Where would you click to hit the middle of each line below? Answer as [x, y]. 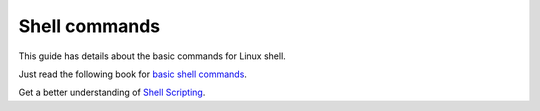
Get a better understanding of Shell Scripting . [112, 92]
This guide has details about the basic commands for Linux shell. [152, 56]
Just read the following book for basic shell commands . [132, 74]
